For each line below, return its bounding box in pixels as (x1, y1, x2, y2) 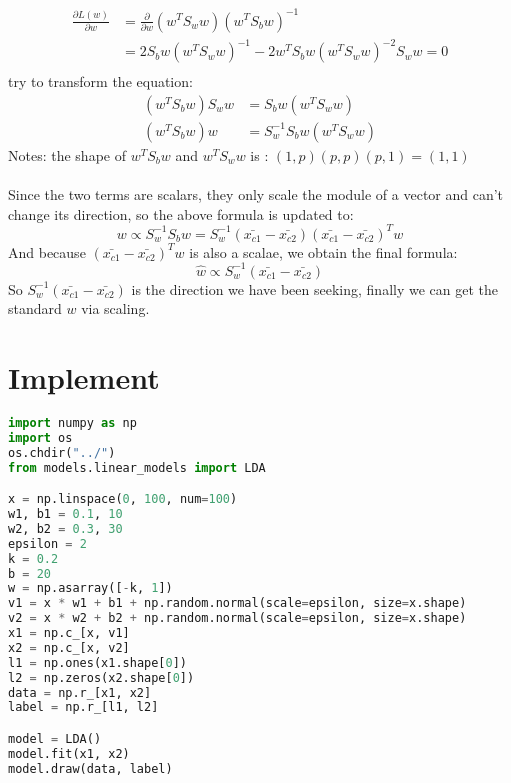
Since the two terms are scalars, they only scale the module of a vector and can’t (8, 183, 504, 204)
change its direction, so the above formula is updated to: (8, 203, 354, 224)
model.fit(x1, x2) (8, 746, 130, 761)
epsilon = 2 (8, 536, 87, 551)
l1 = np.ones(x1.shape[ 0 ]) (8, 655, 188, 670)
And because (8, 241, 86, 262)
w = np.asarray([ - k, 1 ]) (8, 581, 173, 596)
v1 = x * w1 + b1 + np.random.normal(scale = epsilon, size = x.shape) (8, 596, 467, 611)
